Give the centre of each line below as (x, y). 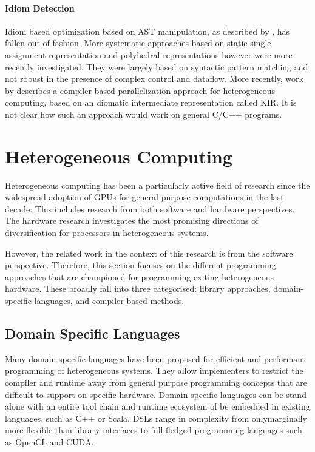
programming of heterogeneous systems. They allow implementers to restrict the (154, 370)
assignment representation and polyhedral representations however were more (149, 54)
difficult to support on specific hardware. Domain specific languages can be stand (156, 394)
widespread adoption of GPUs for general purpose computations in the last (144, 197)
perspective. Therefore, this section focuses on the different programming (141, 265)
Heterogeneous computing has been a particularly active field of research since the (157, 185)
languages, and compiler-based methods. (109, 301)
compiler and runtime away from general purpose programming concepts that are (156, 382)
